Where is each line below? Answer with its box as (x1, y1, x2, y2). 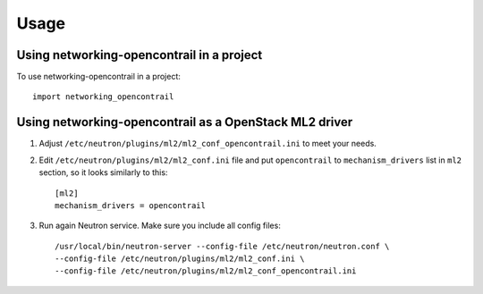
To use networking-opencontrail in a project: (16, 71, 181, 82)
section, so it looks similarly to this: (38, 167, 168, 178)
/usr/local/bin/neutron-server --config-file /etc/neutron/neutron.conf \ (55, 241, 390, 251)
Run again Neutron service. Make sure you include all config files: (38, 220, 281, 231)
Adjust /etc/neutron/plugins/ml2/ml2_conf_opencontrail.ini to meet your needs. (38, 139, 377, 149)
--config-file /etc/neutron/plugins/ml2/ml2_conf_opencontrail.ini (55, 266, 357, 276)
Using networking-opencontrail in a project (16, 47, 263, 63)
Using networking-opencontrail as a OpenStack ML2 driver (16, 114, 353, 130)
